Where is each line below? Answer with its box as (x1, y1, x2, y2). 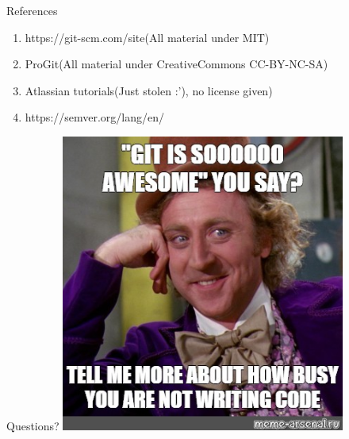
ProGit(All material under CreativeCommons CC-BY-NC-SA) (25, 56, 328, 72)
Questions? (6, 418, 59, 434)
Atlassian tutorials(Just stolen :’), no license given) (25, 82, 273, 98)
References (6, 2, 58, 18)
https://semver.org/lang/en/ (25, 109, 165, 125)
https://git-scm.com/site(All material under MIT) (25, 29, 270, 45)
